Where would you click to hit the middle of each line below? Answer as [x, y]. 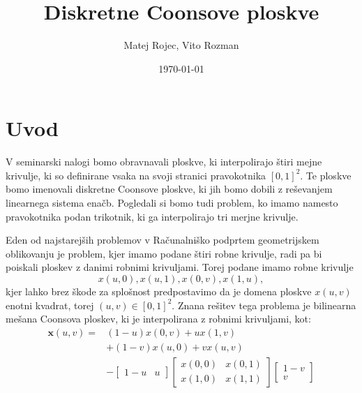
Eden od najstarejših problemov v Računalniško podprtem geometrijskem [163, 240]
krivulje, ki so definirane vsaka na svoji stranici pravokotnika [136, 175]
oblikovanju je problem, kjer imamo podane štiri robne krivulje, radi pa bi [164, 253]
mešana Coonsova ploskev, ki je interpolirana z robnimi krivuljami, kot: [158, 319]
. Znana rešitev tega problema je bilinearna [264, 305]
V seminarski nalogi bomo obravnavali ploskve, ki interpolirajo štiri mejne [164, 162]
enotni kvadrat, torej [50, 305]
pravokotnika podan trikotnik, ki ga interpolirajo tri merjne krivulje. [152, 216]
